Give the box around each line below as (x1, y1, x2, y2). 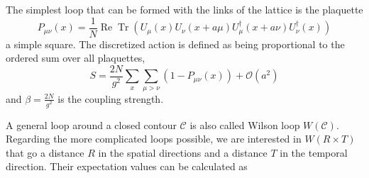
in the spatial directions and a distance (98, 145, 268, 160)
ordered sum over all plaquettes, (6, 50, 145, 65)
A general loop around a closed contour (6, 117, 177, 132)
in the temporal (280, 145, 348, 160)
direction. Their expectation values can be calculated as (6, 159, 248, 174)
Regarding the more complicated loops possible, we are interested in (6, 131, 302, 146)
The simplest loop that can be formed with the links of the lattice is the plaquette (6, 2, 363, 16)
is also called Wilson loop (189, 117, 300, 132)
